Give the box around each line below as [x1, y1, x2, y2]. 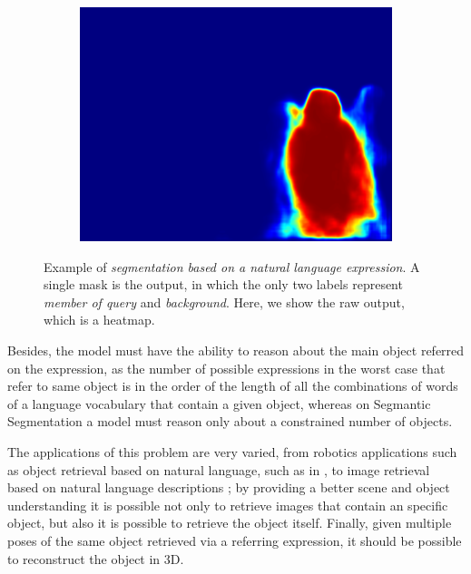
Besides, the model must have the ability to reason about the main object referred [7, 340, 465, 359]
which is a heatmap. [44, 310, 155, 329]
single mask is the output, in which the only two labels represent [44, 275, 403, 294]
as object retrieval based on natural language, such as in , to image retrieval [7, 460, 430, 479]
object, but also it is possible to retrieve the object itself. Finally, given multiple [7, 513, 452, 532]
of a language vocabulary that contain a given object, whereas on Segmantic [7, 394, 431, 413]
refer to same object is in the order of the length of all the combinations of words [7, 376, 458, 395]
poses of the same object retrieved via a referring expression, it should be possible [7, 530, 462, 550]
